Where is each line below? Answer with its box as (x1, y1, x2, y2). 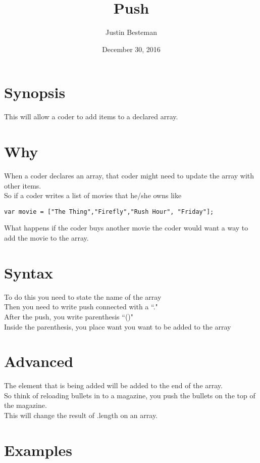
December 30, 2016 (102, 43, 161, 54)
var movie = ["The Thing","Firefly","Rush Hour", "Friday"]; (4, 208, 214, 215)
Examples (4, 439, 72, 460)
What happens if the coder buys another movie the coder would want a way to (4, 222, 248, 233)
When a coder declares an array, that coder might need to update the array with (4, 170, 254, 180)
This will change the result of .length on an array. (4, 410, 158, 420)
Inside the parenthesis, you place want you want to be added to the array (4, 321, 231, 332)
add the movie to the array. (4, 233, 89, 243)
